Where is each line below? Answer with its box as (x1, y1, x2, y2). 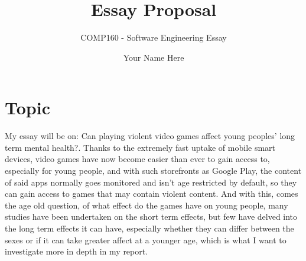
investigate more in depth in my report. (5, 245, 148, 257)
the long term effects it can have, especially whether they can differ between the (5, 222, 294, 234)
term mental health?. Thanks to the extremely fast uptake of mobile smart (5, 141, 276, 153)
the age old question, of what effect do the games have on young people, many (5, 199, 288, 211)
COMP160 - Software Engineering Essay (80, 31, 227, 44)
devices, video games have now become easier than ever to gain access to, (5, 153, 270, 165)
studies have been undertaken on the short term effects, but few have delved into (5, 210, 298, 223)
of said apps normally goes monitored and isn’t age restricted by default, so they (5, 176, 297, 188)
